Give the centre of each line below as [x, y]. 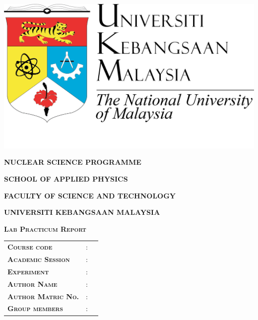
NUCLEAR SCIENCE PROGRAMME [73, 162]
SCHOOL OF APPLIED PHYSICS [66, 179]
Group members [35, 308]
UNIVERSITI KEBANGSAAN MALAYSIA [82, 212]
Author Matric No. [43, 296]
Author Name [32, 284]
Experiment [28, 271]
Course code [30, 247]
